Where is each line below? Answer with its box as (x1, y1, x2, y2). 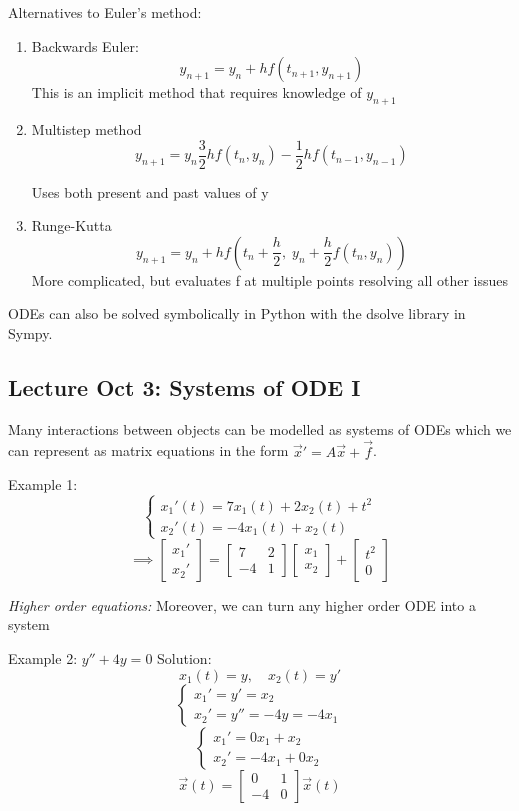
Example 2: (8, 648, 78, 669)
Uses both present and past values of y (31, 181, 269, 202)
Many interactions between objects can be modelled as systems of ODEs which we (8, 418, 512, 439)
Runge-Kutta (31, 215, 112, 236)
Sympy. (8, 323, 53, 344)
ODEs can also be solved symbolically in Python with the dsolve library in (8, 303, 466, 324)
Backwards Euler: (31, 35, 139, 56)
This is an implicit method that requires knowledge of (31, 82, 362, 103)
